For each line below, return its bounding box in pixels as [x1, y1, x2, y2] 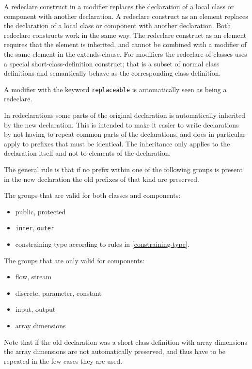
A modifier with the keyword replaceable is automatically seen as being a [4, 84, 227, 94]
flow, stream [15, 272, 52, 282]
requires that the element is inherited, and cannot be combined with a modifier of [4, 39, 247, 49]
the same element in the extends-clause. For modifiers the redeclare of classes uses [4, 48, 247, 59]
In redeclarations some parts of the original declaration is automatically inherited [4, 110, 245, 120]
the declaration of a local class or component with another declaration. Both [4, 20, 231, 31]
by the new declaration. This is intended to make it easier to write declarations [4, 119, 239, 129]
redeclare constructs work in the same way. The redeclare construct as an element [4, 30, 247, 40]
